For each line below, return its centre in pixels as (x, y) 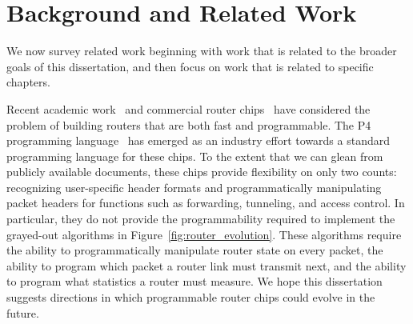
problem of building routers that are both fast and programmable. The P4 (189, 124)
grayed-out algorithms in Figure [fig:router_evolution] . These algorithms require (204, 234)
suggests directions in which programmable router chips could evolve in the (191, 297)
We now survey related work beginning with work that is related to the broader (202, 51)
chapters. (28, 82)
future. (23, 312)
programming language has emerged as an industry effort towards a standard (198, 140)
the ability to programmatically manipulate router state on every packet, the (195, 250)
